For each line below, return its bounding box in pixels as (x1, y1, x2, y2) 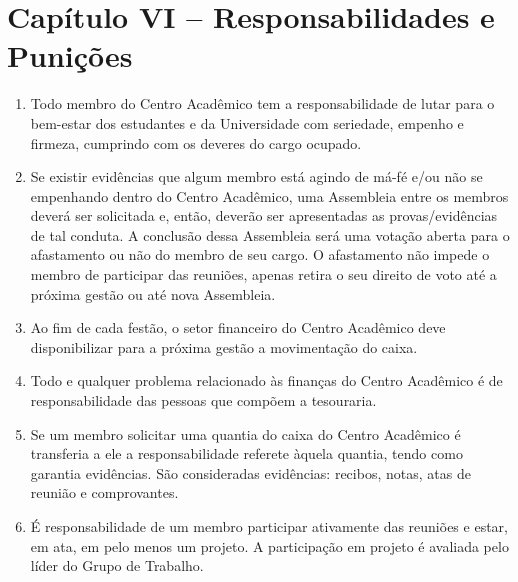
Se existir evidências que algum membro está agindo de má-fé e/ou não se (30, 166, 483, 187)
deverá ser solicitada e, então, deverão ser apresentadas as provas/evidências (30, 205, 498, 226)
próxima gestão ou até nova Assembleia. (30, 283, 276, 304)
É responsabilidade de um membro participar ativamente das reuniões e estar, (30, 516, 508, 536)
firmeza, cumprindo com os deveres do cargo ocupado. (30, 132, 362, 153)
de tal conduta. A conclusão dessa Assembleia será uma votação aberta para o (30, 224, 510, 245)
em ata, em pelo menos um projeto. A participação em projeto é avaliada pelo (30, 535, 509, 556)
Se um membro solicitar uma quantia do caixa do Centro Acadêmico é (30, 423, 461, 444)
